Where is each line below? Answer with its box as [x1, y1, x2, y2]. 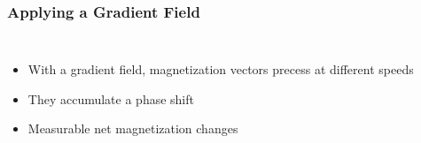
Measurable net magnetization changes [27, 119, 238, 138]
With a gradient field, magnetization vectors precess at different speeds [27, 60, 414, 79]
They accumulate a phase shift [27, 89, 194, 108]
